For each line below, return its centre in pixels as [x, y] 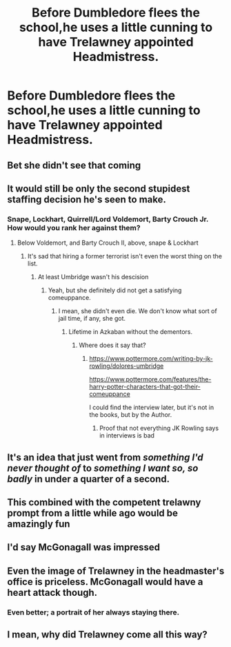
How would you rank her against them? [74, 227]
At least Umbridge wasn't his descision [93, 277]
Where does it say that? [112, 345]
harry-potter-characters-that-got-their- [145, 387]
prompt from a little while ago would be [92, 513]
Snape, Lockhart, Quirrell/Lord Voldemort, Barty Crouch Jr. [108, 219]
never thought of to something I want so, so [103, 468]
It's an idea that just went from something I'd [105, 457]
